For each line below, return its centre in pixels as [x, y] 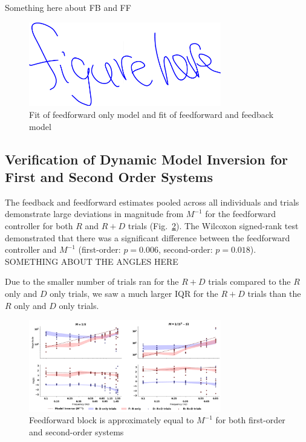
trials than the [274, 293]
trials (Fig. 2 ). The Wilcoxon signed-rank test [213, 225]
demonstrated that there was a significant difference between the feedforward [148, 237]
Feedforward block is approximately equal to [112, 420]
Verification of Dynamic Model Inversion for [147, 159]
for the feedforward [241, 214]
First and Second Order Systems [109, 176]
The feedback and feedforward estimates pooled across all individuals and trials [152, 202]
